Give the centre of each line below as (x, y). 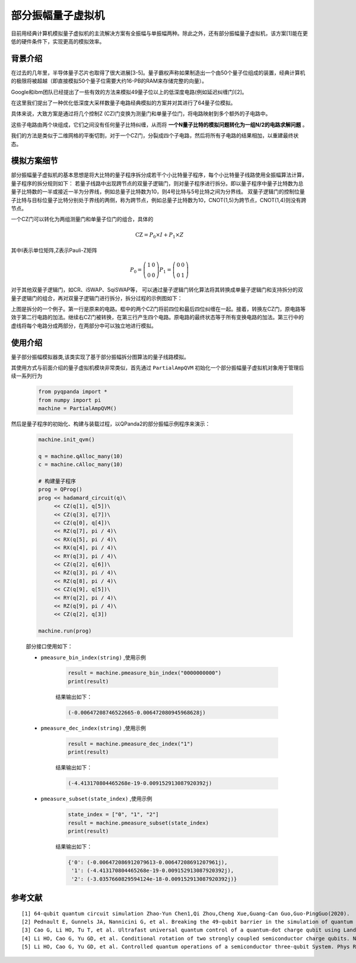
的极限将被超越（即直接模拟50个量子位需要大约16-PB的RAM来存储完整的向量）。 (109, 81)
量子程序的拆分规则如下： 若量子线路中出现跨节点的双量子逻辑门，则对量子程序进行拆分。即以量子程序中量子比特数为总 (157, 183)
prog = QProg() (60, 490)
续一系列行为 (27, 376)
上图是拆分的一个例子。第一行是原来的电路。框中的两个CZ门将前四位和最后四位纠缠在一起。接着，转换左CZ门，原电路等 (158, 309)
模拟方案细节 (34, 161)
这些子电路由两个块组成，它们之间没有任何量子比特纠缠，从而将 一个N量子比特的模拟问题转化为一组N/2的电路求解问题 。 (159, 124)
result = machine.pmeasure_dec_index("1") (131, 744)
